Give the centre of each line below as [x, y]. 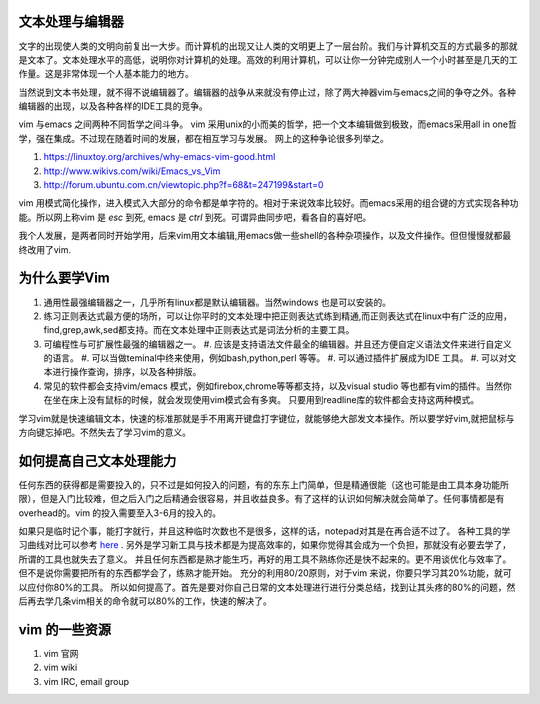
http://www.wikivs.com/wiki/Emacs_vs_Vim [132, 171]
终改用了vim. [45, 249]
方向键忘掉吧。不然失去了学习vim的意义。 [105, 432]
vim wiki [60, 667]
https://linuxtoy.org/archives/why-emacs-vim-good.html [159, 157]
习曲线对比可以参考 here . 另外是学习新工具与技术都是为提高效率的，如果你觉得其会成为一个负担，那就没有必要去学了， [265, 545]
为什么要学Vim [64, 278]
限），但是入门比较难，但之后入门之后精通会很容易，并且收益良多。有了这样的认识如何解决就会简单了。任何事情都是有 [261, 499]
